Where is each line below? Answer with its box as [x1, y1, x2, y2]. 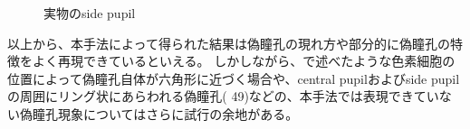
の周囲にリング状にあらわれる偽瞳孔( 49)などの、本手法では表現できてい [7, 87, 439, 106]
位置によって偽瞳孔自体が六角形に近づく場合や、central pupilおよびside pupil [7, 69, 460, 88]
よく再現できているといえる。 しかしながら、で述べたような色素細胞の [32, 51, 456, 70]
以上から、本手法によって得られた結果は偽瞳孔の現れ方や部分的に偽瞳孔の [7, 33, 450, 52]
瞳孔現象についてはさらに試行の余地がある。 [32, 104, 299, 123]
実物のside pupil [43, 4, 136, 22]
